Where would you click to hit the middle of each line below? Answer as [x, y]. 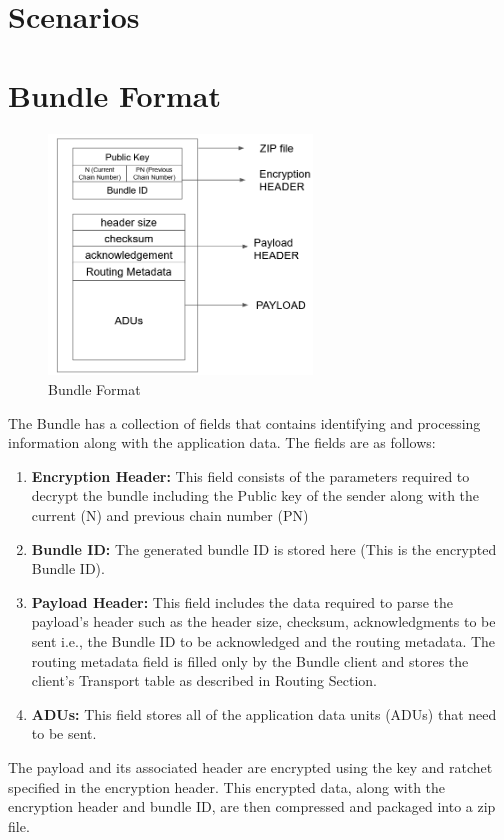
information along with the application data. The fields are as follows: [222, 442]
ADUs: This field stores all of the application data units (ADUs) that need [264, 713]
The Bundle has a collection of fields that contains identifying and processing [244, 422]
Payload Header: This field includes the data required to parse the [242, 601]
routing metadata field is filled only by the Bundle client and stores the [250, 660]
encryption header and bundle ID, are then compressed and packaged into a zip [252, 806]
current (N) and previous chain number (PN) [170, 515]
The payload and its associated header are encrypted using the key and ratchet [250, 766]
